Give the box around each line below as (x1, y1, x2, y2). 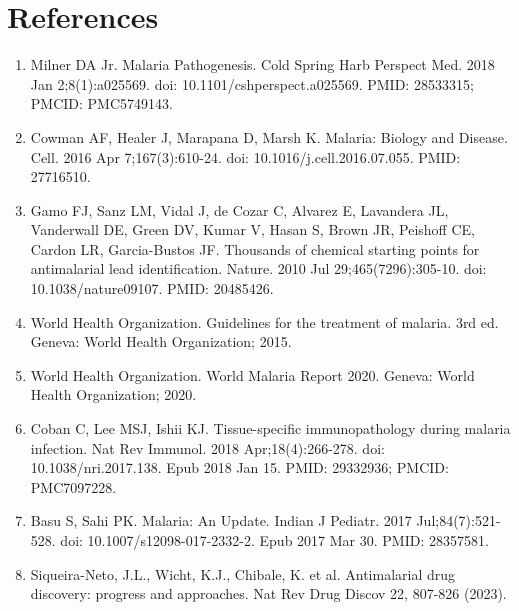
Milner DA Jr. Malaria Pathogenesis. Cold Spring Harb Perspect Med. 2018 (30, 54, 495, 75)
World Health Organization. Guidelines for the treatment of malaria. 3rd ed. (30, 311, 499, 332)
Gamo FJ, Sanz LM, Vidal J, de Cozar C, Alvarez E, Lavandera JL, (30, 199, 449, 220)
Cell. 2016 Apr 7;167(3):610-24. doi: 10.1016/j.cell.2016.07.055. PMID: (30, 146, 461, 167)
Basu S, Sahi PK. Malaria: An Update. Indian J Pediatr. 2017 (30, 510, 412, 531)
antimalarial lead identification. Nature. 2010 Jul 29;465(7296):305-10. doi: (30, 258, 487, 279)
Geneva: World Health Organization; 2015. (30, 331, 292, 352)
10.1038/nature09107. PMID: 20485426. (30, 278, 274, 299)
